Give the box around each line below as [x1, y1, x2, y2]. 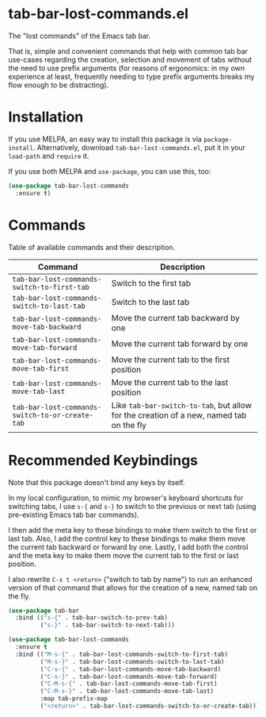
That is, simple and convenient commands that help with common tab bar [8, 46, 248, 56]
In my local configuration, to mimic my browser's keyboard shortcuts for [8, 493, 244, 503]
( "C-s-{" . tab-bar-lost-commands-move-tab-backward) [40, 665, 222, 673]
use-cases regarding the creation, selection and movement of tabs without [8, 55, 252, 64]
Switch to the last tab [111, 296, 190, 307]
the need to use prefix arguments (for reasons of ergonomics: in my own [8, 63, 245, 72]
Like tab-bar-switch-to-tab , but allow [111, 399, 252, 411]
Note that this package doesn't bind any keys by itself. [8, 477, 185, 487]
